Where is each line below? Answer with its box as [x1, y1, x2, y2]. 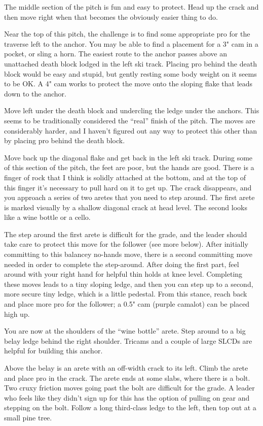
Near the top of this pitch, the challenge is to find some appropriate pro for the [4, 28, 250, 39]
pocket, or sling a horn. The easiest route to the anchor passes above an [4, 48, 228, 59]
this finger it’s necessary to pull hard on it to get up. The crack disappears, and [4, 182, 252, 192]
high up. [4, 308, 30, 319]
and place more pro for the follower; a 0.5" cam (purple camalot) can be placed [4, 299, 250, 309]
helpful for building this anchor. [4, 345, 103, 356]
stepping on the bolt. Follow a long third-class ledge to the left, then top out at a [4, 402, 256, 413]
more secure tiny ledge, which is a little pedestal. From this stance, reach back [4, 288, 247, 299]
